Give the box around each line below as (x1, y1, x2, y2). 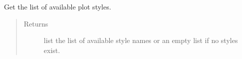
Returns (23, 18, 48, 28)
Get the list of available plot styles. (4, 1, 111, 11)
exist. (43, 44, 60, 55)
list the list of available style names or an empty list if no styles (43, 35, 238, 45)
